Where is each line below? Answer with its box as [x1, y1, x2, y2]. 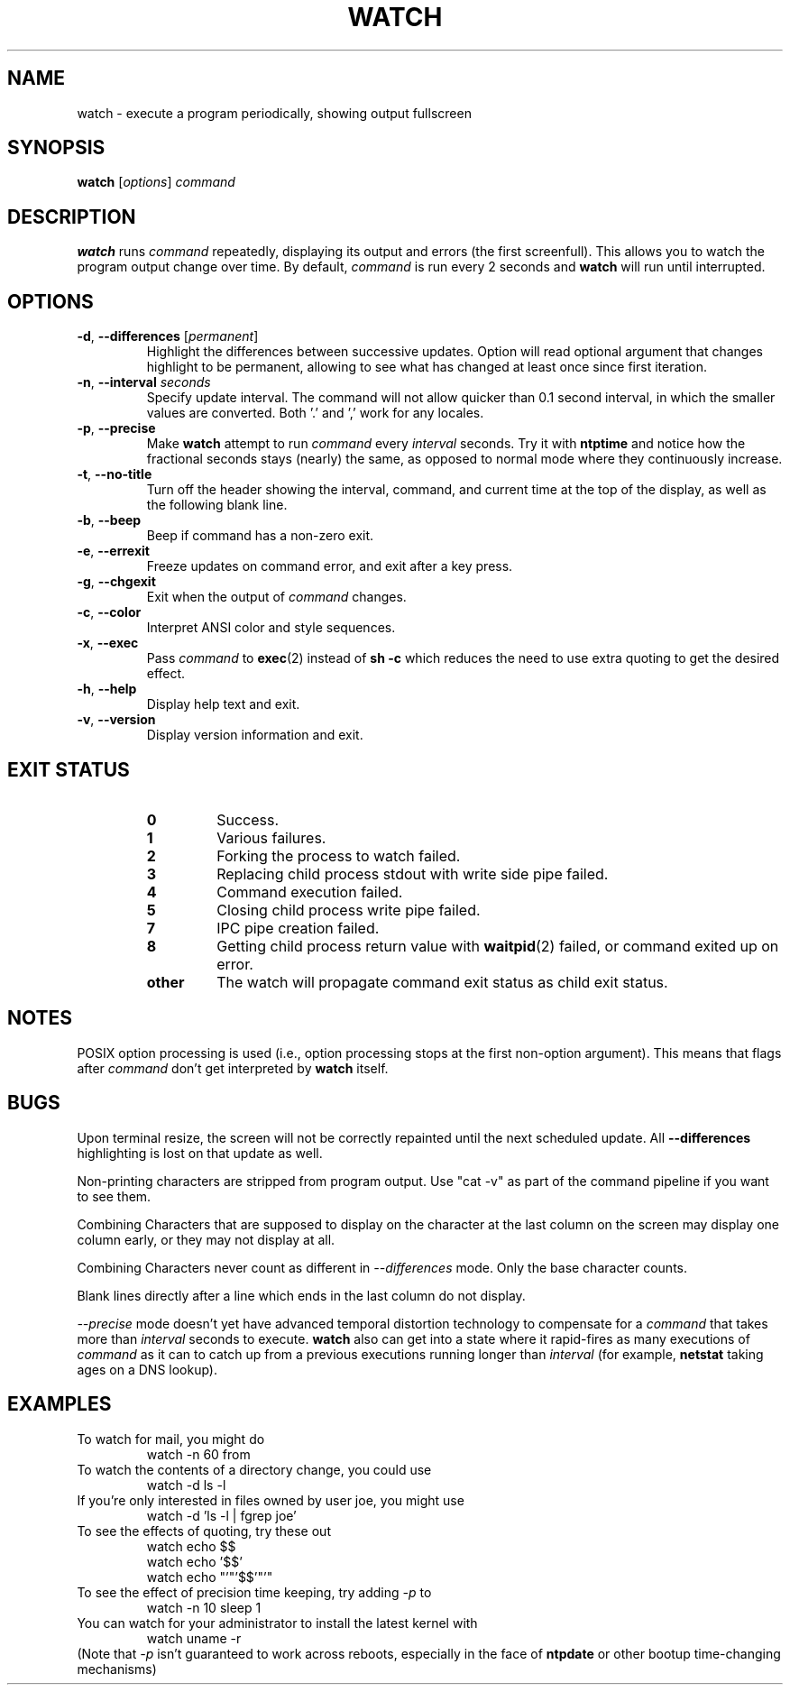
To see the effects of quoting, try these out [77, 1522, 331, 1539]
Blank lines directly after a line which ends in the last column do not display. [77, 1287, 526, 1303]
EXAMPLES [7, 1393, 112, 1416]
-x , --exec [77, 635, 139, 651]
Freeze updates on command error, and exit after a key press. [146, 558, 513, 575]
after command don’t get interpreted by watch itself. [77, 1060, 389, 1076]
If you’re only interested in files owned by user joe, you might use [77, 1492, 464, 1508]
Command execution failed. [216, 882, 403, 901]
